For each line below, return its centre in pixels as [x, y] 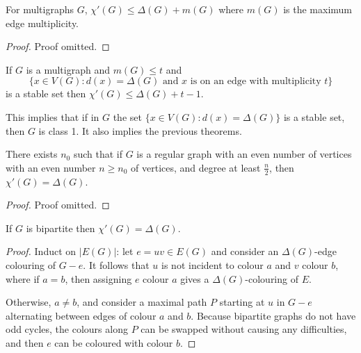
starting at [242, 302]
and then [25, 342]
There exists [32, 154]
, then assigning [98, 278]
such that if [98, 154]
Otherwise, [29, 302]
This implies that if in [53, 116]
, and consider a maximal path [142, 302]
